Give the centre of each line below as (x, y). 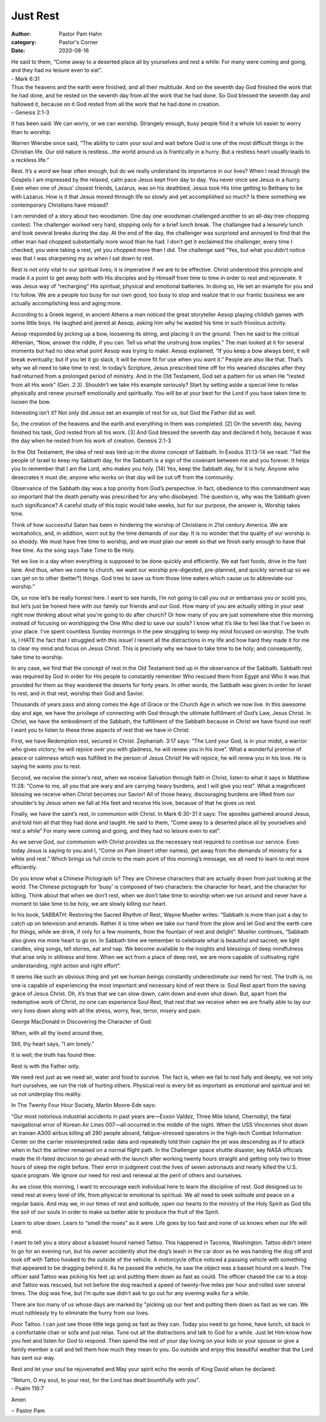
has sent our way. (33, 1358)
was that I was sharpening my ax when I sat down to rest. (82, 258)
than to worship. (31, 132)
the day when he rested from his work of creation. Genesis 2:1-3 (91, 441)
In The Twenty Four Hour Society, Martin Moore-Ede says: (84, 1105)
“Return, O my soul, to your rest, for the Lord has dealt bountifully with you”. (106, 1380)
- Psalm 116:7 (28, 1388)
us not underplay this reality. (46, 1094)
